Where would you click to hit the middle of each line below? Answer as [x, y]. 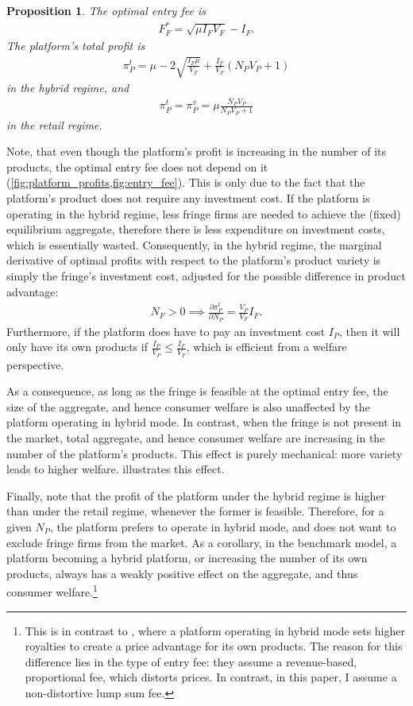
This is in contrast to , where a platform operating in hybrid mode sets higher [215, 630]
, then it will [370, 331]
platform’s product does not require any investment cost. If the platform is [188, 198]
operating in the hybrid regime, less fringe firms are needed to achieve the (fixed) [204, 213]
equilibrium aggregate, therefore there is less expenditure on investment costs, [196, 229]
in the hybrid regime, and [68, 88]
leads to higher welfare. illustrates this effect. [116, 469]
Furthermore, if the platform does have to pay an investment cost [166, 331]
